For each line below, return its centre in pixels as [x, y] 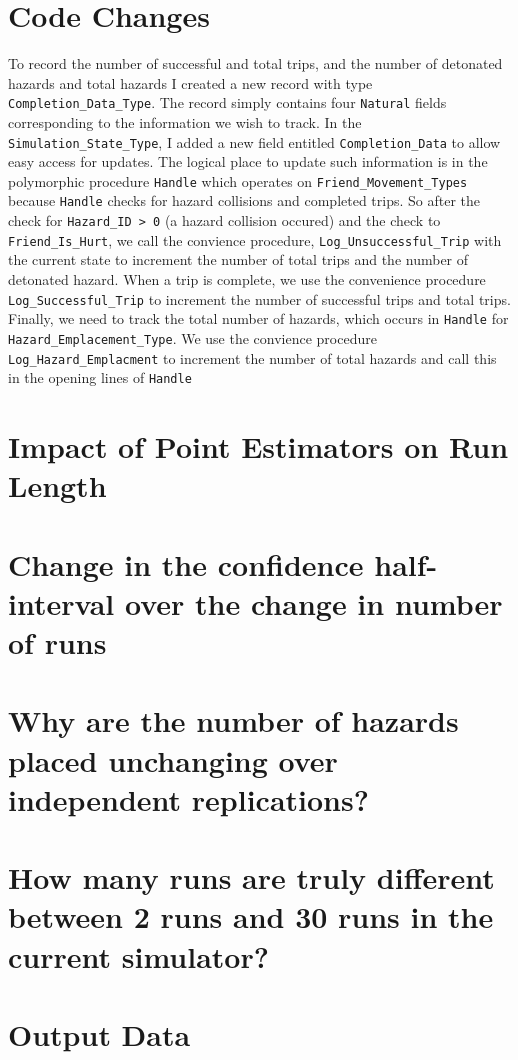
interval [61, 602]
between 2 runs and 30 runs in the [251, 916]
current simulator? [138, 955]
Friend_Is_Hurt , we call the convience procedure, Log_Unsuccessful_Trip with [255, 239]
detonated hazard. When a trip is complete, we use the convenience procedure [247, 279]
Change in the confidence [186, 563]
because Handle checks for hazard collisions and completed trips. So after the [244, 200]
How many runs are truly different [251, 877]
